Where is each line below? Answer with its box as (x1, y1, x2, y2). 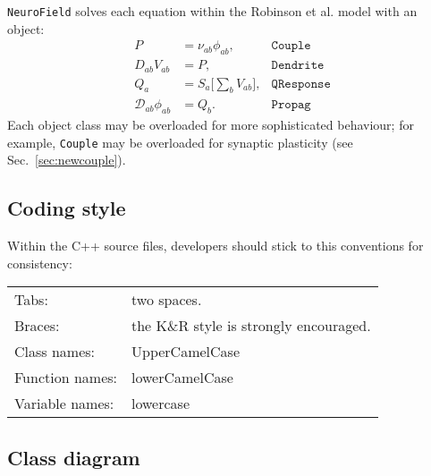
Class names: (14, 341, 96, 362)
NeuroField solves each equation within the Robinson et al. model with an (7, 2, 418, 20)
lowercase (131, 393, 190, 414)
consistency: (7, 253, 72, 272)
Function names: (14, 367, 117, 388)
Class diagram (7, 443, 140, 471)
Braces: (14, 315, 60, 336)
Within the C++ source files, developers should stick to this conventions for (7, 236, 424, 255)
